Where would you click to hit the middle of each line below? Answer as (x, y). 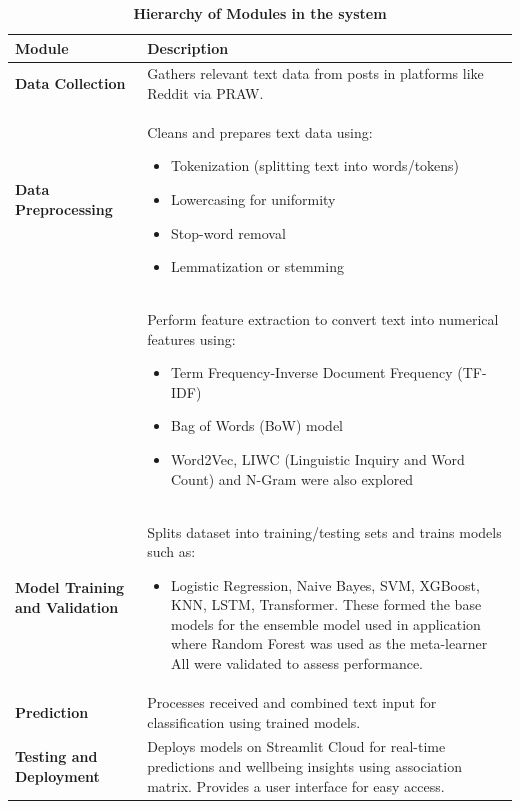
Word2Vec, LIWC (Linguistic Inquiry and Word (317, 459)
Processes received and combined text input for (292, 701)
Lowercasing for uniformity (253, 199)
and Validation (67, 607)
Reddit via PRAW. (205, 93)
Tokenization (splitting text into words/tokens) (315, 165)
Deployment (57, 775)
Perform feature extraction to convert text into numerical (323, 319)
